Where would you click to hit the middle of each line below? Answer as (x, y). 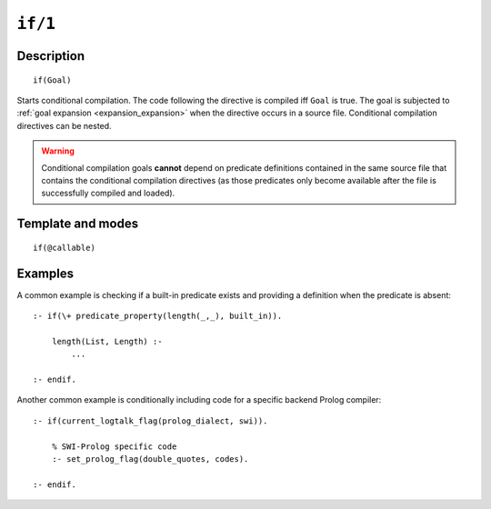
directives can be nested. (65, 125)
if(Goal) (52, 80)
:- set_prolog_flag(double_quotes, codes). (150, 459)
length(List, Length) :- (107, 341)
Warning (58, 151)
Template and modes (78, 224)
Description (51, 56)
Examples (45, 273)
